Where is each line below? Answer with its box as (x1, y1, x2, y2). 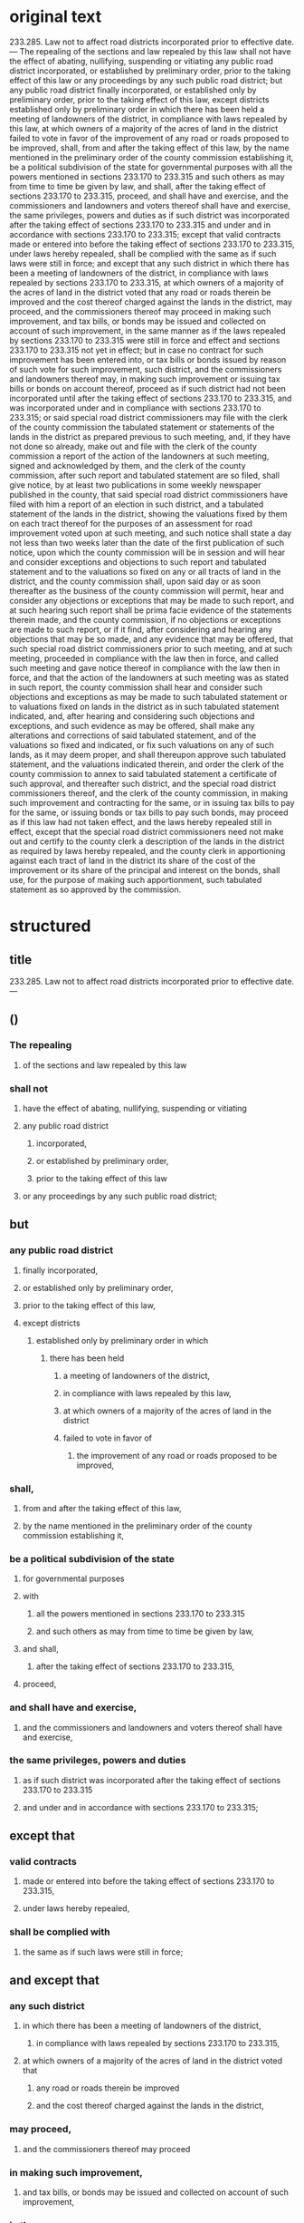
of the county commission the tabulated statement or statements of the (9, 422, 275, 432)
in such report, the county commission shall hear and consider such (9, 682, 263, 693)
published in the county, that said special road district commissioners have (9, 489, 288, 500)
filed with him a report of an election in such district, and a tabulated (9, 499, 264, 510)
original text (9, 6, 102, 27)
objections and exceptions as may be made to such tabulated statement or (9, 691, 288, 702)
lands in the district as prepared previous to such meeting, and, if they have (9, 431, 291, 442)
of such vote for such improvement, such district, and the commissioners (9, 364, 282, 374)
